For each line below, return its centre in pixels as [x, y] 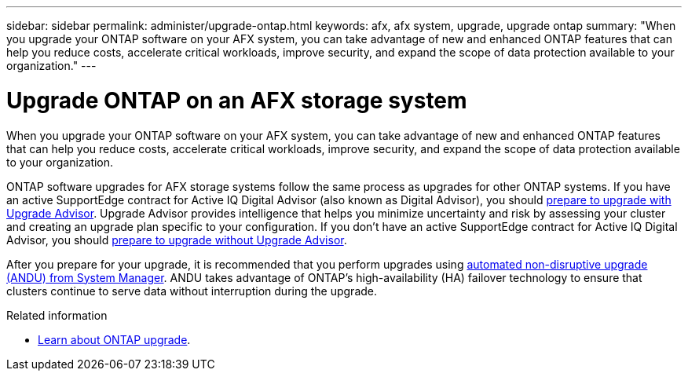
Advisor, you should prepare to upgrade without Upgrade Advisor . [177, 240]
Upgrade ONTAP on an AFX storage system [237, 100]
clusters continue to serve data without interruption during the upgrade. [192, 291]
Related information [57, 315]
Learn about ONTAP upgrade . [114, 339]
